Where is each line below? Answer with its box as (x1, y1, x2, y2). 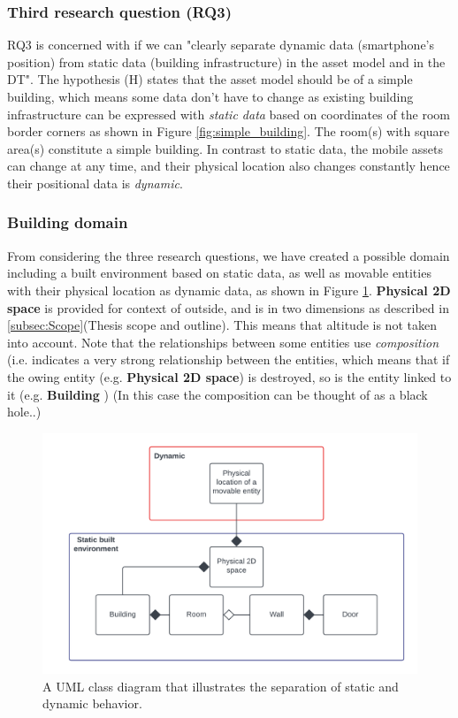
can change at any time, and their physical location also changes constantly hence (7, 157, 450, 175)
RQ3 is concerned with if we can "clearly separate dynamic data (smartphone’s (7, 35, 435, 54)
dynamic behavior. (42, 694, 142, 713)
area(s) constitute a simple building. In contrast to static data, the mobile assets (7, 139, 443, 157)
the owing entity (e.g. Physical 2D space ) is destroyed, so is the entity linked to (7, 367, 452, 386)
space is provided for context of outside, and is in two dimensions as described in (7, 298, 449, 317)
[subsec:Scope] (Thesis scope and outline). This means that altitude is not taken (7, 316, 437, 334)
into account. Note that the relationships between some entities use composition (7, 332, 439, 351)
